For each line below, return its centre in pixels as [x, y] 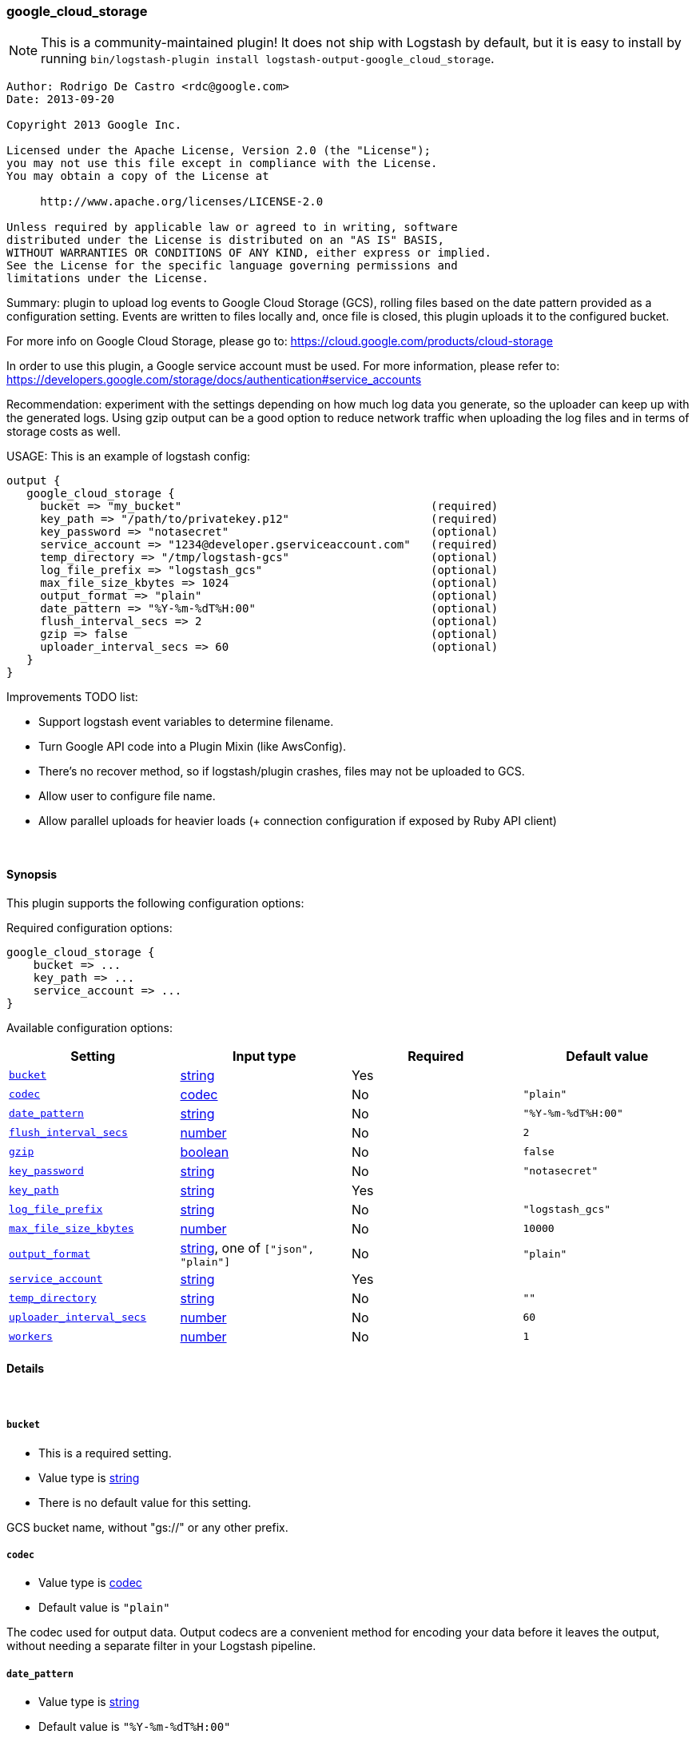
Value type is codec [90, 1583]
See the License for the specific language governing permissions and [232, 266]
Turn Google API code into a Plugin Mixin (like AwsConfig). [193, 747]
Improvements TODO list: [72, 697]
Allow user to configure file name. [127, 796]
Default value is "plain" [104, 1608]
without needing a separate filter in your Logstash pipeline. [161, 1646]
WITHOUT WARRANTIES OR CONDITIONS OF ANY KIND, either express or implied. [249, 253]
